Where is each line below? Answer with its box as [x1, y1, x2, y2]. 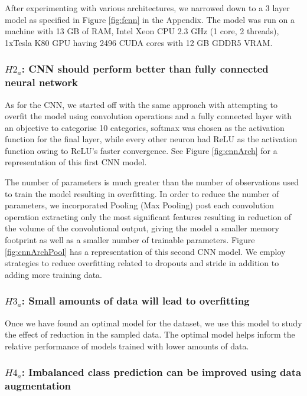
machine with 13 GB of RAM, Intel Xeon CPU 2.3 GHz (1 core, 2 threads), [5, 25, 279, 37]
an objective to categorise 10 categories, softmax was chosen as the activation [5, 121, 285, 133]
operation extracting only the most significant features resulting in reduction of [5, 210, 292, 222]
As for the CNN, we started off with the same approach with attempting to [5, 98, 277, 110]
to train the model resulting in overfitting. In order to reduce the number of [5, 187, 279, 199]
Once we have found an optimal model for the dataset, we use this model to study [5, 316, 302, 329]
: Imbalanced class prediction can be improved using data [21, 365, 302, 379]
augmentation [5, 378, 71, 393]
